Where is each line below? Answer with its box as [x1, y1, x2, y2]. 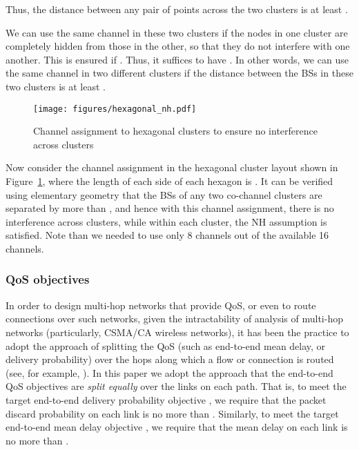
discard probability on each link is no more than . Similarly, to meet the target [6, 406, 339, 420]
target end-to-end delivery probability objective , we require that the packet [6, 392, 327, 407]
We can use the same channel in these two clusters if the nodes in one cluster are [6, 25, 348, 39]
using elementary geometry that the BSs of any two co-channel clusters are [6, 187, 322, 202]
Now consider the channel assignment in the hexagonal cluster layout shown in [6, 160, 338, 175]
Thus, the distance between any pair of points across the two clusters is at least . [6, 2, 348, 16]
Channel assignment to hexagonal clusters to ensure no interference [33, 124, 318, 138]
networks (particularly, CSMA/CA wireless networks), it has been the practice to [6, 324, 349, 339]
